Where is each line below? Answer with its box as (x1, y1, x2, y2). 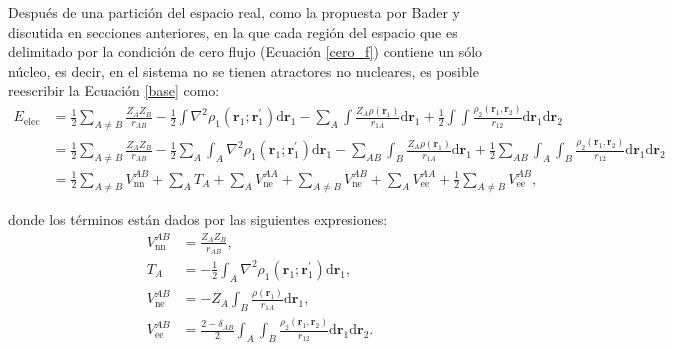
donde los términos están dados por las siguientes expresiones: (8, 209, 388, 230)
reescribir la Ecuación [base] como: (8, 80, 220, 101)
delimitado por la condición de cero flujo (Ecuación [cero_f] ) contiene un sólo (8, 41, 483, 62)
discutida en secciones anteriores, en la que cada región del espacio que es (8, 21, 458, 42)
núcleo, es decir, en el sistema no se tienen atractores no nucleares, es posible (8, 60, 479, 81)
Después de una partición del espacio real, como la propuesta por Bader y (8, 2, 460, 22)
